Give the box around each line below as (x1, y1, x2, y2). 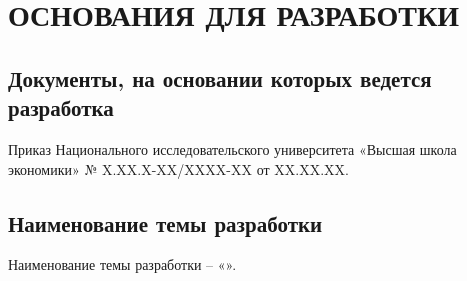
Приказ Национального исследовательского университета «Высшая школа (8, 138, 457, 159)
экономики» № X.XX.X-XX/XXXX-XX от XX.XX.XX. (8, 158, 349, 179)
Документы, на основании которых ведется (8, 62, 432, 93)
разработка (8, 92, 114, 123)
